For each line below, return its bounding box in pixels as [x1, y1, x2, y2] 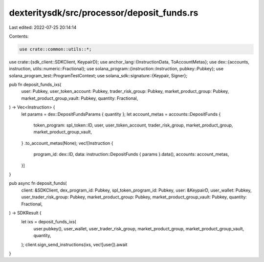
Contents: [9, 33, 29, 39]
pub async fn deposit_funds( [9, 180, 67, 186]
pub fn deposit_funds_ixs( [9, 82, 62, 87]
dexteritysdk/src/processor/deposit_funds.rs [9, 7, 198, 18]
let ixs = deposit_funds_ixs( [21, 219, 77, 225]
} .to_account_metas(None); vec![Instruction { [21, 140, 113, 146]
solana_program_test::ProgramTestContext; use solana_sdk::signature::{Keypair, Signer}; [9, 72, 188, 78]
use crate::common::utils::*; [19, 46, 92, 52]
